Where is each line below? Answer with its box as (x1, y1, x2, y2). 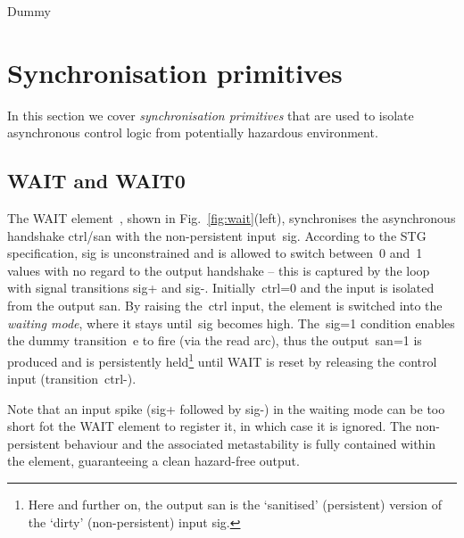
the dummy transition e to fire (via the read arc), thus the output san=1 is (7, 331, 422, 350)
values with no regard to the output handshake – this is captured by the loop (7, 261, 430, 279)
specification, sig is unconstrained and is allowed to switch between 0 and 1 (7, 244, 423, 262)
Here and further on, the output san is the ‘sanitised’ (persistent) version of (28, 495, 442, 514)
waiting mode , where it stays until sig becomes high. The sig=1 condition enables (7, 313, 455, 332)
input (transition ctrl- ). (7, 369, 137, 388)
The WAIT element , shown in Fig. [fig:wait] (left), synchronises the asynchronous (7, 209, 456, 228)
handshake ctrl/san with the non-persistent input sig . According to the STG (7, 226, 427, 244)
